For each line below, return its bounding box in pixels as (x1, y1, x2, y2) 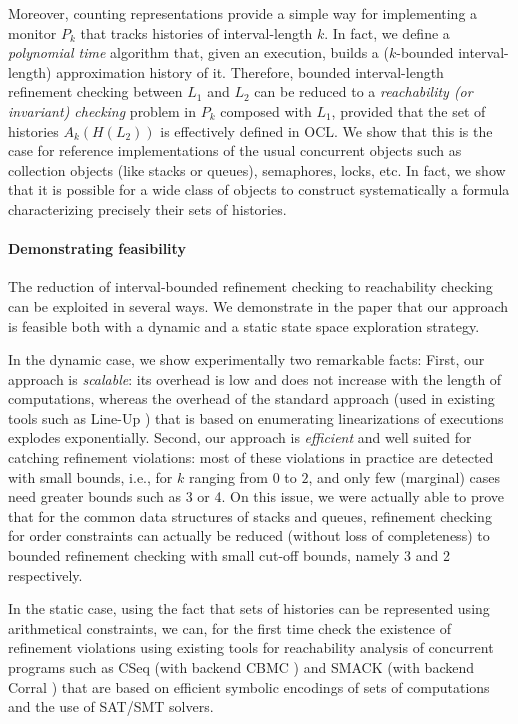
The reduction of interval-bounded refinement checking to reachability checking (8, 276, 493, 297)
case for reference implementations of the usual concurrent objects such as (8, 140, 462, 161)
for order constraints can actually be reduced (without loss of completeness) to (8, 525, 490, 546)
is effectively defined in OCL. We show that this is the (160, 120, 493, 141)
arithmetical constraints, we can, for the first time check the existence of (8, 617, 451, 638)
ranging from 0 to (188, 466, 297, 487)
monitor (8, 22, 57, 43)
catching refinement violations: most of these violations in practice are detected (8, 447, 494, 468)
